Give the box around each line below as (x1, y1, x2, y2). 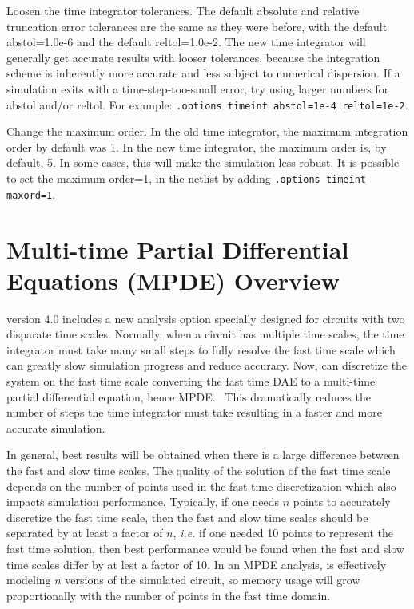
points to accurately (293, 493, 391, 510)
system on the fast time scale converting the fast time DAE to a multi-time (6, 373, 376, 389)
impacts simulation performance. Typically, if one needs (6, 493, 279, 510)
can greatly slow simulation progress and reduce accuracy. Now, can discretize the (6, 357, 408, 374)
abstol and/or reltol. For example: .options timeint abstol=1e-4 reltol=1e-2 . (6, 96, 408, 113)
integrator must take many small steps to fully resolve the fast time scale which (6, 341, 396, 358)
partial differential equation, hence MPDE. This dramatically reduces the (6, 388, 371, 405)
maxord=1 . (6, 185, 56, 202)
